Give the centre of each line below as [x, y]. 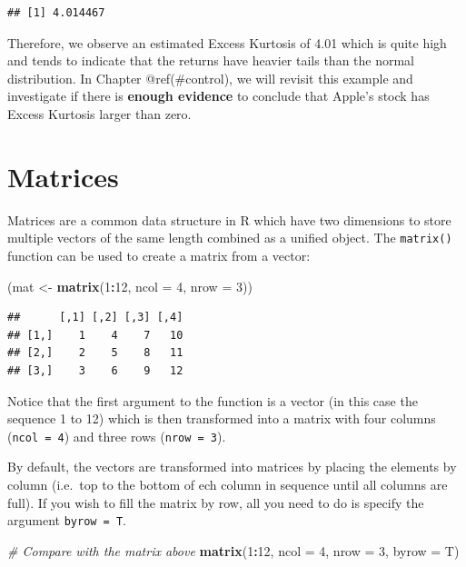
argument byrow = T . [67, 520]
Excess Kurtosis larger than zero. [99, 113]
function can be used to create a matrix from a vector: [159, 255]
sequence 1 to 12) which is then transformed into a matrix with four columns [222, 418]
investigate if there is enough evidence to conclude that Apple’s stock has [218, 96]
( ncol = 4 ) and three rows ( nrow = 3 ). [117, 436]
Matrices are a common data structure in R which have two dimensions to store [229, 219]
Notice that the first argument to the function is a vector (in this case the [213, 400]
